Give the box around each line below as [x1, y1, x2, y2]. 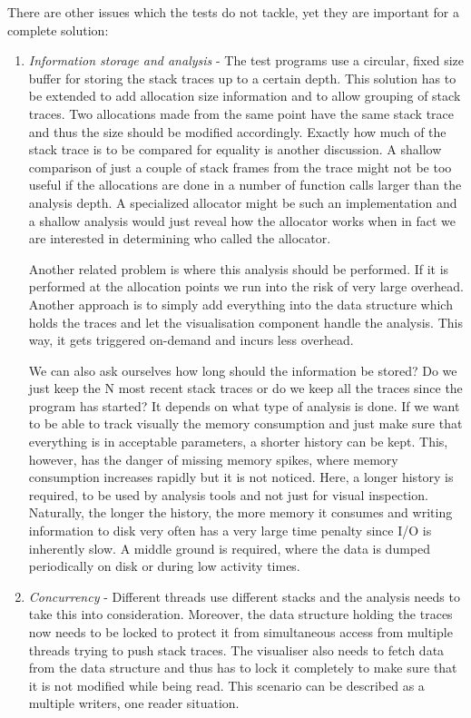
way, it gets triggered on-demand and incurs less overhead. [28, 330, 354, 349]
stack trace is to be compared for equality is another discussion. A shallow [28, 140, 442, 159]
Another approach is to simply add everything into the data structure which [28, 294, 453, 313]
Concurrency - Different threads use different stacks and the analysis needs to [28, 586, 460, 605]
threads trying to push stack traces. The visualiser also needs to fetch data [28, 640, 445, 659]
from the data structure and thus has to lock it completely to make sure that [28, 658, 457, 677]
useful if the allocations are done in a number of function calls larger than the [28, 175, 462, 194]
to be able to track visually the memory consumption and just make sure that [28, 414, 463, 433]
